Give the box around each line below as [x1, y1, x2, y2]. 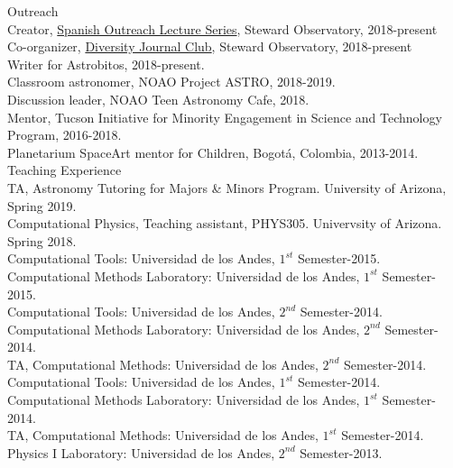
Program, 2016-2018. [7, 125, 122, 144]
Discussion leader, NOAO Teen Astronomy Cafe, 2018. [7, 89, 310, 108]
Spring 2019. [7, 196, 77, 215]
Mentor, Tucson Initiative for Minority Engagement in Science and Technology [7, 107, 442, 126]
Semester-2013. [300, 443, 383, 462]
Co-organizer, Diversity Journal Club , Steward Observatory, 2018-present [7, 37, 412, 56]
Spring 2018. [7, 231, 77, 250]
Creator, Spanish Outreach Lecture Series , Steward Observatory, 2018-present [7, 19, 438, 38]
